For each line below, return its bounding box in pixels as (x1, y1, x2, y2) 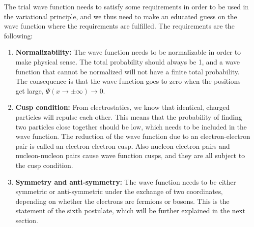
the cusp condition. (15, 160, 73, 170)
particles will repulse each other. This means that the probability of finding (15, 111, 242, 122)
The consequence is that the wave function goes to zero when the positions (15, 76, 241, 86)
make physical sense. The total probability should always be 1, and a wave (15, 56, 240, 66)
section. (15, 215, 38, 225)
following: (4, 30, 33, 40)
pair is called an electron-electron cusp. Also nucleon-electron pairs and (15, 140, 230, 151)
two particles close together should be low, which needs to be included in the (15, 121, 247, 131)
